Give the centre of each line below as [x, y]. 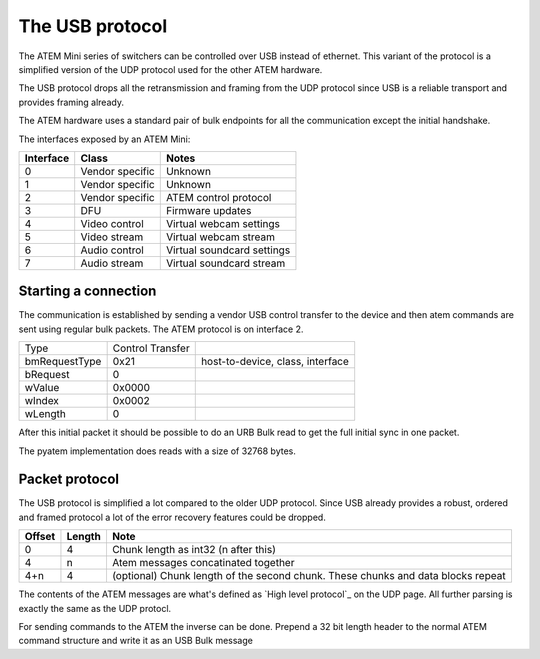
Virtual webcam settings [222, 223]
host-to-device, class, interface [275, 362]
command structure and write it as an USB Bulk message [136, 641]
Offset [40, 537]
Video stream [112, 237]
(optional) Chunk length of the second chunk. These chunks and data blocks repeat [308, 576]
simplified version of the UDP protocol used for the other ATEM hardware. [170, 69]
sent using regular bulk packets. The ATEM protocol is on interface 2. [161, 329]
